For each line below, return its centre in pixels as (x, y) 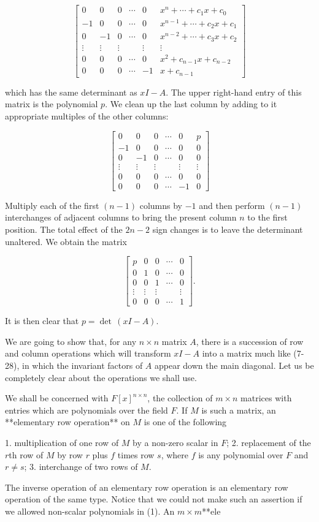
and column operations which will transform (88, 353)
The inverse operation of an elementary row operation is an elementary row (147, 487)
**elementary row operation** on (67, 422)
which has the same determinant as (71, 92)
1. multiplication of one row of (62, 443)
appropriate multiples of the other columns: (87, 115)
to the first (267, 217)
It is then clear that (42, 321)
